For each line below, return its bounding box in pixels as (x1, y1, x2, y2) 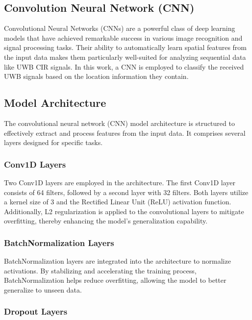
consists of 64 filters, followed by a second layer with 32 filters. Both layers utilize (4, 187, 249, 197)
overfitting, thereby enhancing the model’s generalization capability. (4, 216, 208, 226)
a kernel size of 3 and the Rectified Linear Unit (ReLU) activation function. (4, 197, 231, 207)
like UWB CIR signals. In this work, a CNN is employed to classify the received (4, 61, 244, 72)
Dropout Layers (4, 305, 68, 318)
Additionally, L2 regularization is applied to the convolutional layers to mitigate (4, 206, 244, 216)
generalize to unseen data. (4, 284, 82, 295)
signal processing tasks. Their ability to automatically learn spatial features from (4, 42, 247, 52)
